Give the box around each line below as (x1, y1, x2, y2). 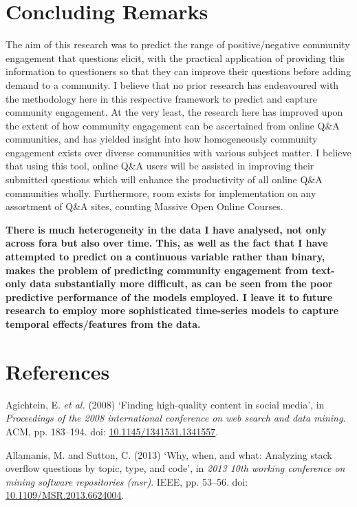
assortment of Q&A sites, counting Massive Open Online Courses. (6, 199, 283, 214)
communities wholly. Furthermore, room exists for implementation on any (6, 185, 316, 200)
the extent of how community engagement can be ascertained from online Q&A (6, 118, 340, 132)
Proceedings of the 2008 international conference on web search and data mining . (6, 411, 346, 425)
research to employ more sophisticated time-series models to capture (6, 303, 339, 318)
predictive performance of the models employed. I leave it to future (6, 289, 333, 304)
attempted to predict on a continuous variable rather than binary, (6, 249, 325, 264)
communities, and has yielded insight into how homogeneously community (6, 132, 318, 146)
